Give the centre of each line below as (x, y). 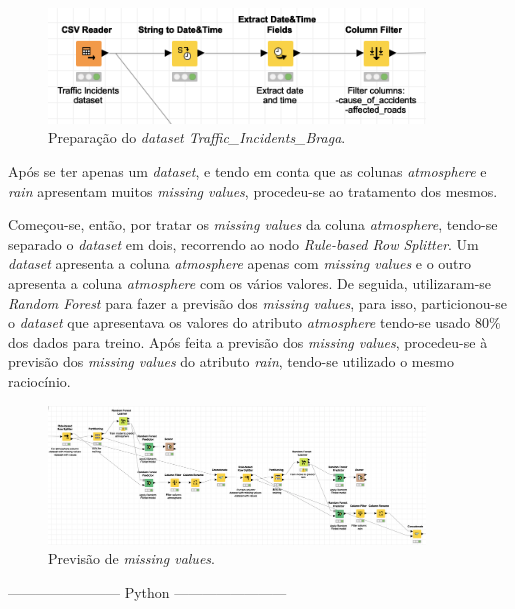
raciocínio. (39, 380)
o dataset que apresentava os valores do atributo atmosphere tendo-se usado (239, 322)
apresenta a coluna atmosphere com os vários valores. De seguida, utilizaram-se (250, 283)
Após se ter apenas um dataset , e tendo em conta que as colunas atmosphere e (247, 171)
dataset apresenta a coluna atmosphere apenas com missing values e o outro (240, 263)
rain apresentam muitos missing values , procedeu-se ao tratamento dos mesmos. (253, 190)
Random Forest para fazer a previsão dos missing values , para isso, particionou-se (257, 302)
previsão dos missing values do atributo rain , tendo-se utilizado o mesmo (231, 361)
